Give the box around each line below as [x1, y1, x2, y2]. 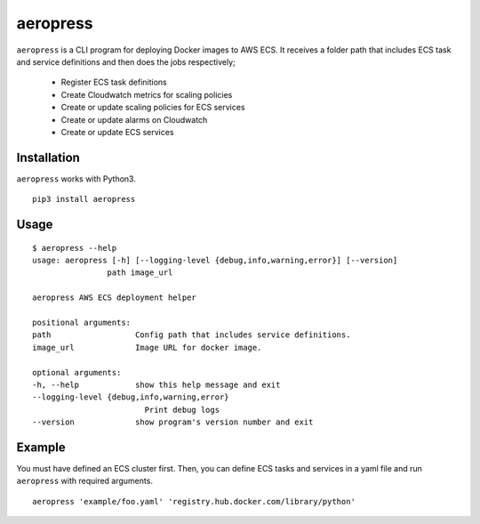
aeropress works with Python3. [16, 173, 137, 184]
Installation [16, 149, 80, 165]
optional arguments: [32, 367, 122, 377]
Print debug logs [144, 405, 220, 415]
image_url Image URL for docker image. [32, 343, 262, 352]
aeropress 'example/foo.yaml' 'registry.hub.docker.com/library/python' [32, 496, 356, 506]
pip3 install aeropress [32, 194, 136, 205]
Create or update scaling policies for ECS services [60, 102, 245, 113]
